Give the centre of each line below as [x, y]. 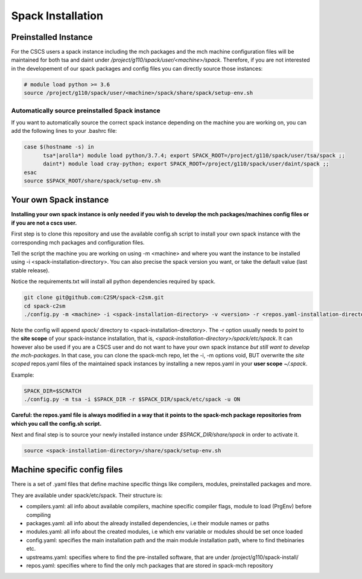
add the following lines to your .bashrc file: [64, 131]
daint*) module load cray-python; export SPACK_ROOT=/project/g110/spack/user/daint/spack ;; [186, 164]
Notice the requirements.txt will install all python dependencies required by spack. [113, 281]
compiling [39, 515]
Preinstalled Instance [52, 37]
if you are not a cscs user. [44, 223]
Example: [23, 375]
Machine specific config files [67, 470]
